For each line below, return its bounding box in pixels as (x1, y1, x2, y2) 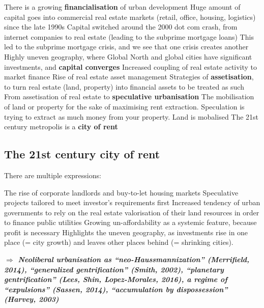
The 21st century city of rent (4, 146, 160, 162)
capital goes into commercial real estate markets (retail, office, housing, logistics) (4, 11, 256, 22)
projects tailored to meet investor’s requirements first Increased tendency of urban (4, 197, 260, 208)
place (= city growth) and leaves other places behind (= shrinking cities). (4, 237, 233, 247)
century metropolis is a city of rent (4, 121, 118, 132)
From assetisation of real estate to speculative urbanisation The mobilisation (4, 91, 254, 102)
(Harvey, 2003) (4, 294, 59, 304)
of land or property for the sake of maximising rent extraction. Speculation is (4, 101, 245, 111)
